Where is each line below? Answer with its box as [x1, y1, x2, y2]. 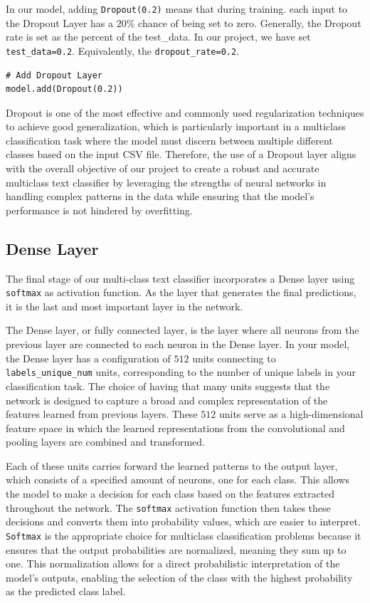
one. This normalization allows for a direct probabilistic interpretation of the [6, 556, 340, 571]
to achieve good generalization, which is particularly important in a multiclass [6, 119, 346, 134]
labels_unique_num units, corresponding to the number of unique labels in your [6, 365, 356, 379]
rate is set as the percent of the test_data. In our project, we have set [6, 29, 311, 44]
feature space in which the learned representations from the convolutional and [6, 420, 345, 435]
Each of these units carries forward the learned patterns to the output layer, [6, 458, 338, 473]
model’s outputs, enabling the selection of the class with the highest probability [6, 570, 353, 584]
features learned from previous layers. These [6, 407, 198, 421]
